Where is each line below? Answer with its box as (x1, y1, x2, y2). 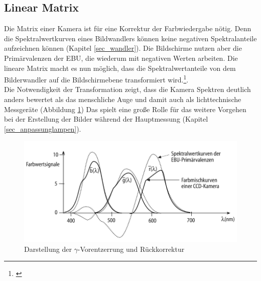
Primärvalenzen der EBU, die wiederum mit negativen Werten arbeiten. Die (4, 52, 238, 63)
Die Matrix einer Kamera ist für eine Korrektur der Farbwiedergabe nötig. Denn (4, 23, 251, 34)
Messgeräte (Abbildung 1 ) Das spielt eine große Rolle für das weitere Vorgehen (4, 104, 246, 114)
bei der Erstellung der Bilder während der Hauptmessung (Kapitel (4, 114, 208, 124)
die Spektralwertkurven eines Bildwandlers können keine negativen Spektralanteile (4, 33, 257, 43)
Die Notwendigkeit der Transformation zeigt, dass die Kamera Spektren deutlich (4, 84, 251, 95)
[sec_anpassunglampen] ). (4, 123, 81, 134)
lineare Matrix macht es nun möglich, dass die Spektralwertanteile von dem (4, 62, 236, 73)
